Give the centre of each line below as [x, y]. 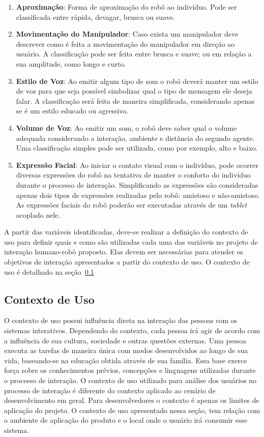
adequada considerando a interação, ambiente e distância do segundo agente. [135, 138]
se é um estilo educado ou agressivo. [72, 111]
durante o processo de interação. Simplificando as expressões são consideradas [137, 184]
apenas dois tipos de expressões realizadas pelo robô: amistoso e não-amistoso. [138, 195]
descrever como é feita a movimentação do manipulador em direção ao [125, 43]
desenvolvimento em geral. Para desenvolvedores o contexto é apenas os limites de [132, 400]
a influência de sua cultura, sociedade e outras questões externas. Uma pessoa [125, 340]
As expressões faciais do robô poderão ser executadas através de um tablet [131, 205]
